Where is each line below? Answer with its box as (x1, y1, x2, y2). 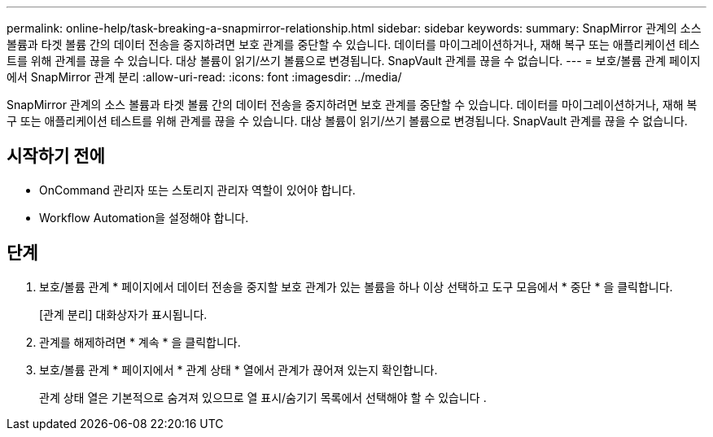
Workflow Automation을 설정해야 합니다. (39, 210, 249, 225)
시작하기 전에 (7, 146, 105, 167)
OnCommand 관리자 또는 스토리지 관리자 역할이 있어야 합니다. (39, 182, 356, 197)
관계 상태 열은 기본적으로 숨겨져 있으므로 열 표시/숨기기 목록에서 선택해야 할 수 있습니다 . (39, 390, 487, 404)
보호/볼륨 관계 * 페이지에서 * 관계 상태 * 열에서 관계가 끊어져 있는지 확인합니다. (39, 362, 438, 377)
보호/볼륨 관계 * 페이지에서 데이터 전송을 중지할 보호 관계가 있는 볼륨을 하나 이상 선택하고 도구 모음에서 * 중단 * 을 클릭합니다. (39, 279, 673, 294)
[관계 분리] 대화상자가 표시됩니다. (39, 307, 208, 321)
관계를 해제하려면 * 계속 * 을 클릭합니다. (39, 334, 241, 349)
